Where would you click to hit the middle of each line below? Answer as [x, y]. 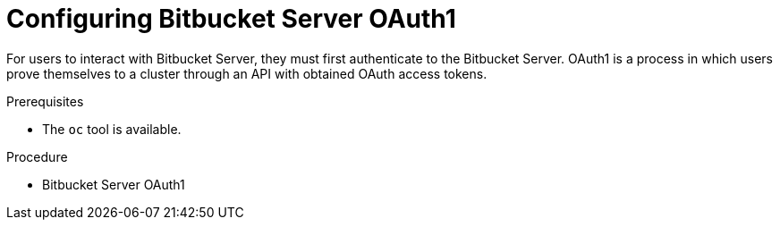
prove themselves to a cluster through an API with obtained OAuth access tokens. [247, 73]
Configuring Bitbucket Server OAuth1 [231, 19]
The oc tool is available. [112, 129]
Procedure [37, 156]
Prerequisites [45, 101]
